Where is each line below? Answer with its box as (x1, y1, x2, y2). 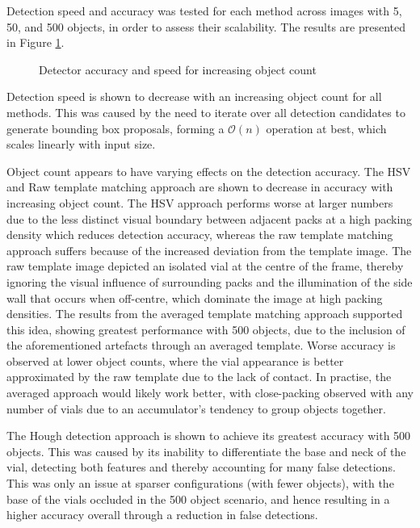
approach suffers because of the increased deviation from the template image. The (6, 241, 412, 258)
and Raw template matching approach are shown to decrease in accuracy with (6, 178, 393, 195)
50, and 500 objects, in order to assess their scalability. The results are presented (6, 18, 406, 35)
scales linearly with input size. (6, 136, 156, 153)
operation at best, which (266, 119, 387, 136)
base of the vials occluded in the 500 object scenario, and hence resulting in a (6, 490, 390, 507)
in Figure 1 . (6, 34, 65, 51)
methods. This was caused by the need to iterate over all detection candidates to (6, 103, 405, 120)
